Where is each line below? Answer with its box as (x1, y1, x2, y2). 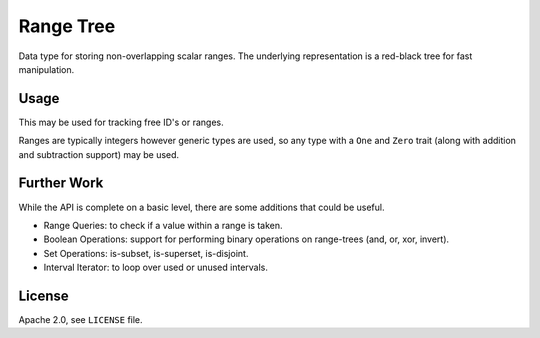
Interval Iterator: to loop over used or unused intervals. (43, 261, 269, 274)
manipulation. (18, 63, 75, 75)
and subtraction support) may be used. (18, 148, 180, 160)
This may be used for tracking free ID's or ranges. (18, 116, 224, 128)
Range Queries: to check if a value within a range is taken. (43, 219, 284, 231)
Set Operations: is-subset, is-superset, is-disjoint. (43, 247, 249, 259)
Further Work (18, 175, 104, 192)
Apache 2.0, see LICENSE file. (18, 314, 144, 325)
